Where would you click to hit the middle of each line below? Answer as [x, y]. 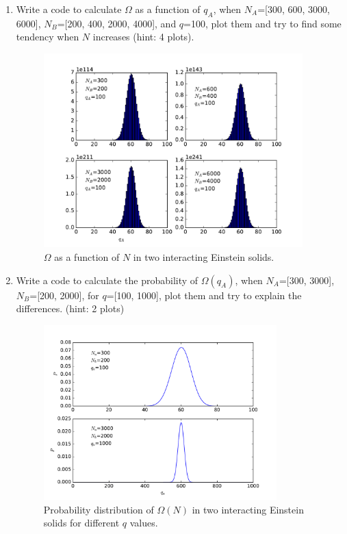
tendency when [48, 37]
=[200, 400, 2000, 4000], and [117, 23]
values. [144, 523]
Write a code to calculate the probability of [107, 280]
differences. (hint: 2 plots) [70, 308]
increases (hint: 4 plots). [143, 37]
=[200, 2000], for [64, 295]
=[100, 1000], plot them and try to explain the [204, 295]
